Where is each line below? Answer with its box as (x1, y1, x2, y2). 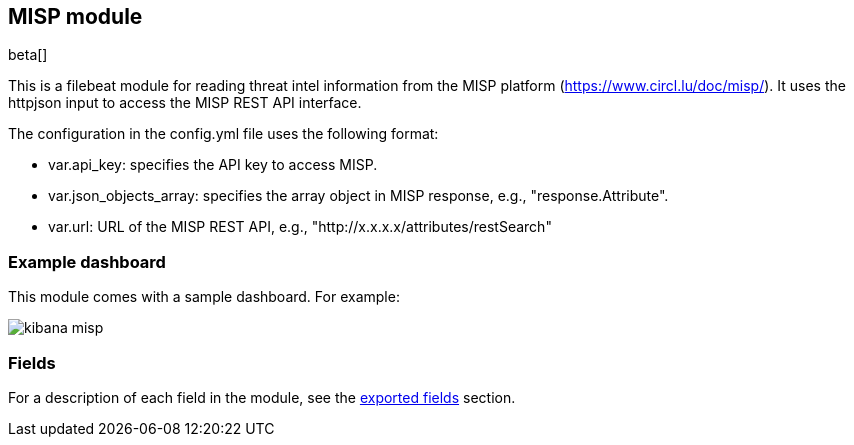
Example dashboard (8, 251, 166, 272)
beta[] (8, 46, 48, 64)
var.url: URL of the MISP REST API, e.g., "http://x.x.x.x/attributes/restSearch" (48, 218, 552, 236)
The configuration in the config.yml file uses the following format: (8, 125, 439, 143)
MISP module (8, 4, 143, 29)
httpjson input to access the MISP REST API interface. (8, 94, 362, 112)
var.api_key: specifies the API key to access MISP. (48, 156, 378, 174)
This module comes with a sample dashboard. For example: (8, 288, 400, 306)
